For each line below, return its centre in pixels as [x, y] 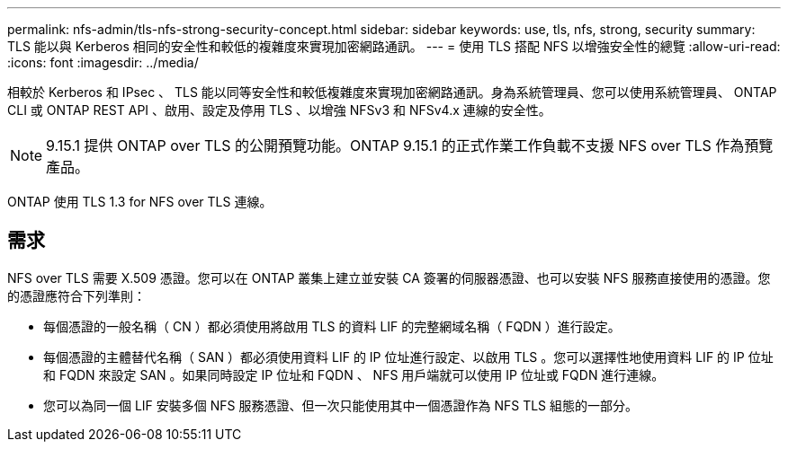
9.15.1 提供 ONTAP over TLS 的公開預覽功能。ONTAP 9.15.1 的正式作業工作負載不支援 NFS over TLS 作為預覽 [410, 145]
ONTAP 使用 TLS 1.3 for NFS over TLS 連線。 [140, 202]
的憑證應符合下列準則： [76, 295]
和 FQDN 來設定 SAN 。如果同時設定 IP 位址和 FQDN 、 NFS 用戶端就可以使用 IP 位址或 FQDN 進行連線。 [354, 374]
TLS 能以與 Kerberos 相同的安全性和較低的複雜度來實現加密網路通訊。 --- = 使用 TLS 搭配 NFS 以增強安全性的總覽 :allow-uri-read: [394, 46]
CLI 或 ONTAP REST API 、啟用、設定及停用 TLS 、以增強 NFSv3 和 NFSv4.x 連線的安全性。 [279, 110]
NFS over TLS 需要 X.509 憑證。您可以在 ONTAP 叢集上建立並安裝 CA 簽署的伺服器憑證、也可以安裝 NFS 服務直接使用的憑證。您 [389, 277]
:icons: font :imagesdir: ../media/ [103, 62]
